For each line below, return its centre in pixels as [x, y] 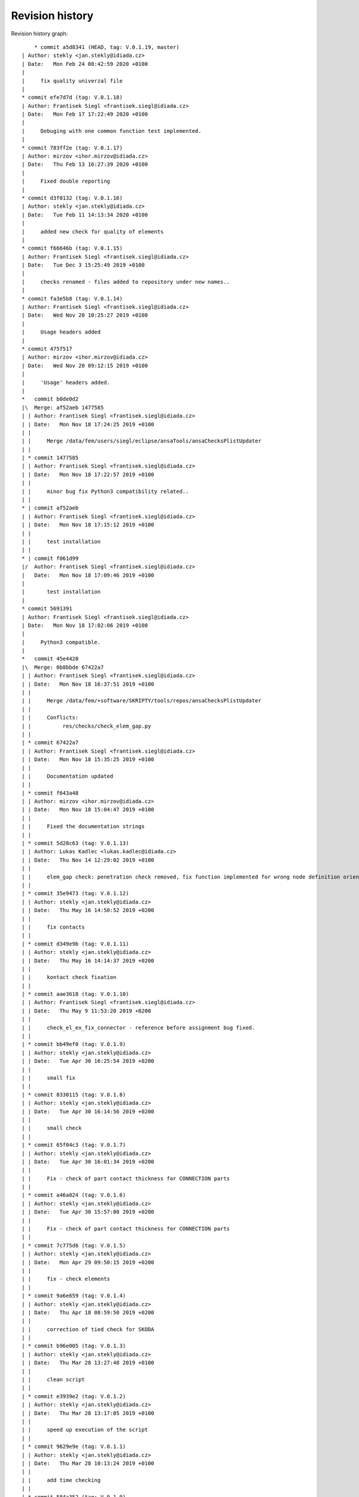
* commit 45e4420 [50, 659]
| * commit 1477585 [50, 458]
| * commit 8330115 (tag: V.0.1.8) [74, 1095]
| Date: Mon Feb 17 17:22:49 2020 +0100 [85, 114]
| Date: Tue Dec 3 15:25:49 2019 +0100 [83, 265]
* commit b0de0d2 [50, 399]
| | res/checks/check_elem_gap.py [86, 726]
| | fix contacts [53, 927]
